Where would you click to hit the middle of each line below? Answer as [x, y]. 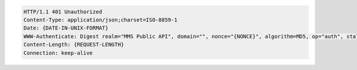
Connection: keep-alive [58, 53]
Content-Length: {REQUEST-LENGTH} [74, 45]
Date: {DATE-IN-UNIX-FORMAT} [66, 28]
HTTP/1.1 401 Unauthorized [63, 11]
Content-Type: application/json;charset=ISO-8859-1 [101, 20]
